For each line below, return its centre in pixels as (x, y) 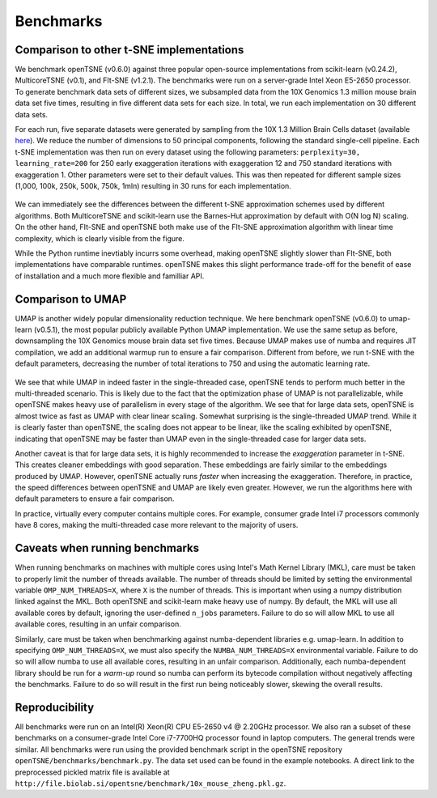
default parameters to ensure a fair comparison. (95, 499)
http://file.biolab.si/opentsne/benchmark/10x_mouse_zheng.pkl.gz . (151, 783)
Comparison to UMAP (71, 299)
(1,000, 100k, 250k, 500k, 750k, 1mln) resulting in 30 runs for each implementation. (153, 185)
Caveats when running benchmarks (107, 548)
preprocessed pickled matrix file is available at (92, 772)
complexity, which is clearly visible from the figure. (100, 238)
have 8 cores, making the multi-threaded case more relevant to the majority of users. (157, 525)
